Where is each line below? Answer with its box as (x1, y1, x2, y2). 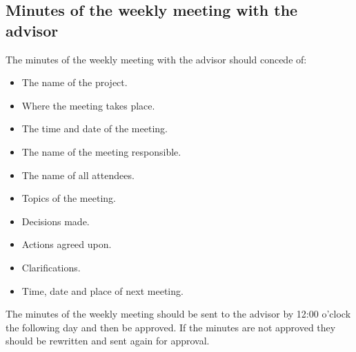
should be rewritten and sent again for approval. (6, 333, 210, 348)
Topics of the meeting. (21, 191, 116, 205)
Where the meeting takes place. (21, 98, 155, 112)
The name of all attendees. (21, 167, 135, 182)
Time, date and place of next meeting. (21, 283, 184, 298)
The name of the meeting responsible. (21, 144, 181, 158)
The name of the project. (21, 75, 128, 90)
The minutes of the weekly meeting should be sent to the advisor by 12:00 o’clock (6, 307, 351, 321)
